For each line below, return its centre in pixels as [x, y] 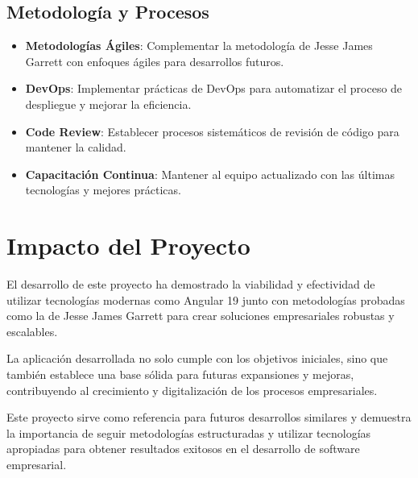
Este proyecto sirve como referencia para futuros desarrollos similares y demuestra [209, 417]
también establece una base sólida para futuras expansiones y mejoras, [180, 374]
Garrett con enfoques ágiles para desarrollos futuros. [155, 61]
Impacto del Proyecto [128, 245]
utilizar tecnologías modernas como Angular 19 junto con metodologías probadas [206, 299]
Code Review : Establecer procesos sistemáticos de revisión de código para [212, 131]
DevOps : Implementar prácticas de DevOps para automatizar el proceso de [214, 88]
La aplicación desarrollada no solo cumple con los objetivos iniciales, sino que [197, 358]
